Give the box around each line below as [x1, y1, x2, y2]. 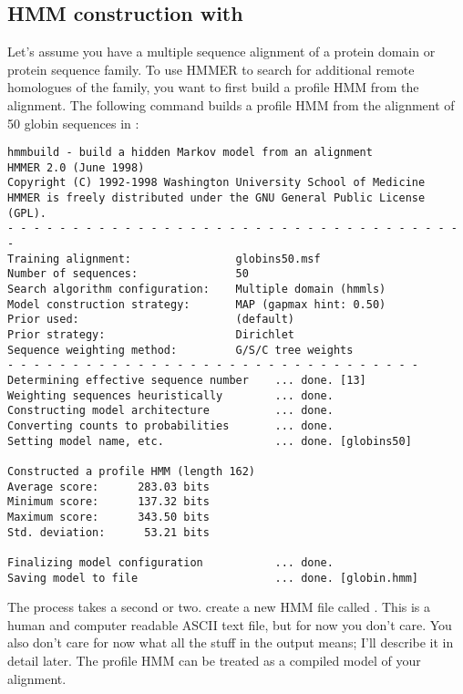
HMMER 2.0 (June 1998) [7, 161, 145, 174]
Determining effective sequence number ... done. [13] [7, 374, 366, 388]
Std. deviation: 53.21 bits [7, 525, 210, 539]
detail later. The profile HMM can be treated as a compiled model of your [7, 650, 421, 669]
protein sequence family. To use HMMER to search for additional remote [7, 59, 415, 78]
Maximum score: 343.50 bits [7, 510, 210, 523]
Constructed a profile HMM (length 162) [7, 464, 256, 478]
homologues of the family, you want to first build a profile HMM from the [7, 78, 419, 97]
